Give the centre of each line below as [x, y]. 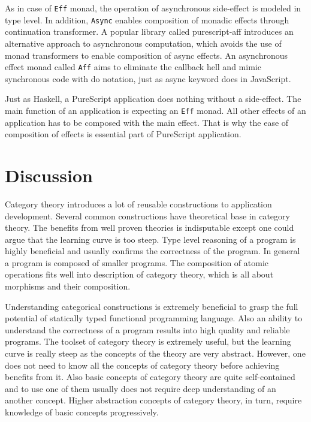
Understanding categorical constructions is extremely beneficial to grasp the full [152, 306]
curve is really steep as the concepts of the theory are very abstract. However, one [155, 353]
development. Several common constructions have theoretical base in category [147, 215]
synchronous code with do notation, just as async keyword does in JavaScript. [148, 78]
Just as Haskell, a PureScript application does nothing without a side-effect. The [153, 99]
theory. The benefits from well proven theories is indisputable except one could [150, 227]
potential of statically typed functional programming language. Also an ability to [154, 318]
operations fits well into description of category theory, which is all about [139, 274]
